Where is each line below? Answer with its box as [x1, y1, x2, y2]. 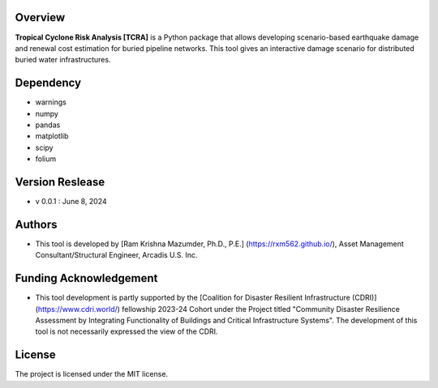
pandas [35, 120, 61, 130]
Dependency [15, 76, 81, 90]
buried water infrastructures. [15, 55, 111, 65]
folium [35, 154, 57, 164]
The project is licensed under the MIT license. [15, 369, 169, 379]
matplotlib [35, 131, 69, 141]
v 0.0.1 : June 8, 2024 [35, 197, 107, 207]
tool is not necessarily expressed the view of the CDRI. [35, 326, 218, 336]
